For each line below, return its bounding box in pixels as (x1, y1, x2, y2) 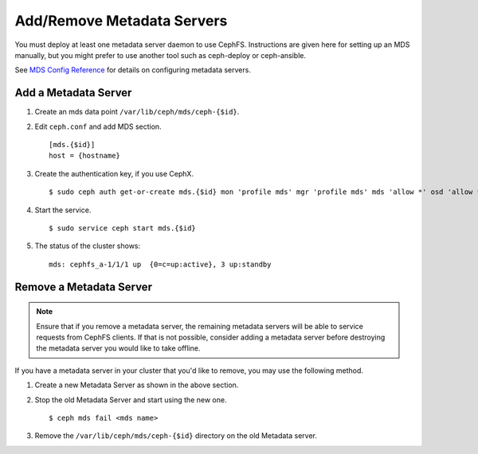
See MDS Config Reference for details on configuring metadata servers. (14, 65, 251, 75)
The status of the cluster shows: (34, 241, 141, 250)
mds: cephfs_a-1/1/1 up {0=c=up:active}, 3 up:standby (49, 259, 272, 269)
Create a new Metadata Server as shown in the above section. (34, 380, 239, 390)
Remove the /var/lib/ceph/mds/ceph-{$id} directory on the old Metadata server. (34, 431, 318, 440)
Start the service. (34, 205, 92, 215)
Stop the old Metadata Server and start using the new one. (34, 394, 227, 405)
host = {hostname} (49, 151, 121, 161)
